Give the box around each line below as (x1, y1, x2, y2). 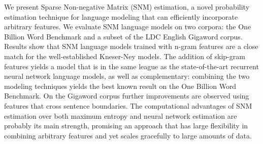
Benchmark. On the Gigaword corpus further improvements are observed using (4, 90, 249, 101)
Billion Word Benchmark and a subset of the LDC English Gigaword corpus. (4, 31, 243, 41)
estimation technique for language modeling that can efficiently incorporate (4, 11, 238, 22)
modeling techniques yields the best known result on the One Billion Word (4, 80, 237, 91)
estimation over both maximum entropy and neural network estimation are (4, 110, 237, 121)
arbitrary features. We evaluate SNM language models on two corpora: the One (4, 21, 251, 32)
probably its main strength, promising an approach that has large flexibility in (4, 120, 248, 131)
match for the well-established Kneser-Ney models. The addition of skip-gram (4, 51, 245, 61)
